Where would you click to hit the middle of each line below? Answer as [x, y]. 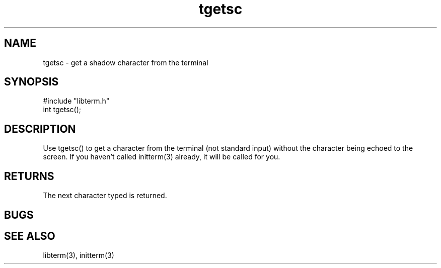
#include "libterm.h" [76, 101]
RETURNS [29, 176]
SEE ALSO [30, 236]
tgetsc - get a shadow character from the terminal [126, 62]
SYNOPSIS [31, 82]
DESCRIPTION [40, 129]
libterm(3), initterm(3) [79, 255]
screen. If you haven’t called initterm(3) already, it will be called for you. [162, 157]
